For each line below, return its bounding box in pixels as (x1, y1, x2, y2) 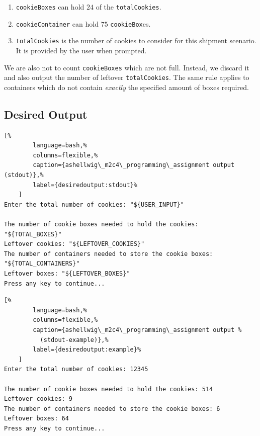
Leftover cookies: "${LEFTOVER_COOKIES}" (4, 240, 145, 248)
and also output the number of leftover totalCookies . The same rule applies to (4, 72, 249, 82)
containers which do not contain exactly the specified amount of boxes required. (4, 81, 249, 92)
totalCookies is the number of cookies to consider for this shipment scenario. (16, 35, 256, 46)
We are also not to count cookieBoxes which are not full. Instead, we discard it (4, 62, 249, 72)
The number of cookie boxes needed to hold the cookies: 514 (4, 385, 213, 393)
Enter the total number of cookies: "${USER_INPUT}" (4, 201, 184, 208)
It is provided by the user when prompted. (16, 45, 147, 55)
